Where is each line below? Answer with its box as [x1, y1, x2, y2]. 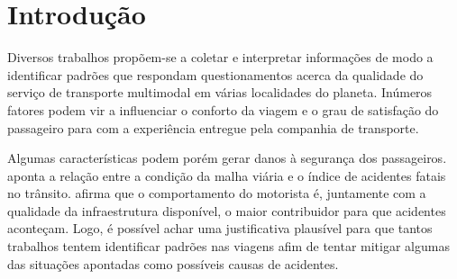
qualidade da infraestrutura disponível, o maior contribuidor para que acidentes [7, 201, 446, 220]
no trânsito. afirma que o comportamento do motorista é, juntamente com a [7, 184, 426, 202]
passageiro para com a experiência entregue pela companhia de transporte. [7, 118, 419, 137]
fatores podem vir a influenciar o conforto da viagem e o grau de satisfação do [7, 100, 439, 119]
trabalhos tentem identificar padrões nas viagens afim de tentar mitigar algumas [7, 237, 450, 256]
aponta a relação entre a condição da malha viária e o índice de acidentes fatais [7, 166, 446, 184]
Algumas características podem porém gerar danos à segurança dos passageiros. [7, 148, 447, 167]
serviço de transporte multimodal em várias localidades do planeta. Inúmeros [7, 83, 433, 102]
